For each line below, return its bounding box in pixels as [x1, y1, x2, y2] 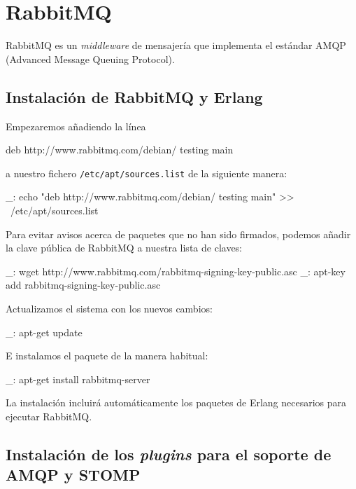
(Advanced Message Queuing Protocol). [6, 51, 175, 66]
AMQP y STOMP [6, 464, 141, 485]
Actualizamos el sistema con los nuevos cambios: [6, 301, 213, 315]
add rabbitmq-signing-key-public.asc [6, 277, 161, 292]
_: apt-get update [6, 324, 83, 339]
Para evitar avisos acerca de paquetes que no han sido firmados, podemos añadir [6, 226, 351, 241]
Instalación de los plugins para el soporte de [6, 443, 332, 464]
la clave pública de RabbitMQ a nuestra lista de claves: [6, 240, 243, 255]
